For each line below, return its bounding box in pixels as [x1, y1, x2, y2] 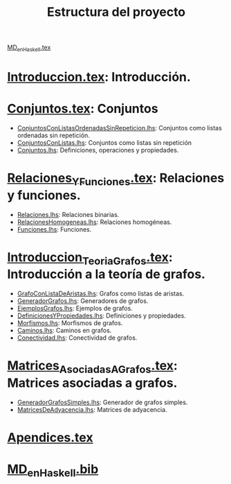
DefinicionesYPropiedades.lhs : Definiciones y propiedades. [17, 311, 187, 320]
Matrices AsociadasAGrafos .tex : [7, 358, 178, 376]
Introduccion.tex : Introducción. [7, 69, 192, 85]
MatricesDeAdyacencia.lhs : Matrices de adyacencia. [17, 405, 167, 413]
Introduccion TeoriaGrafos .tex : [7, 249, 173, 268]
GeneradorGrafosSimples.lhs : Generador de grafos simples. [17, 398, 188, 406]
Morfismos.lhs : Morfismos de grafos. [17, 319, 123, 327]
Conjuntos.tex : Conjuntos [7, 101, 158, 116]
